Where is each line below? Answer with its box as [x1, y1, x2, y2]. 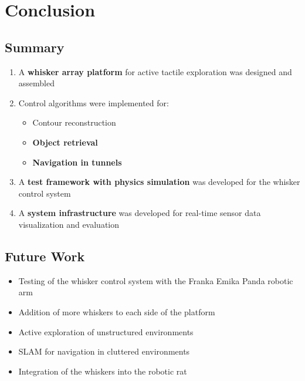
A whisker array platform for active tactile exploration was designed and [18, 65, 292, 77]
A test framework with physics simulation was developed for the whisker [18, 176, 300, 188]
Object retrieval [32, 136, 98, 148]
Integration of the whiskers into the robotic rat [18, 365, 187, 377]
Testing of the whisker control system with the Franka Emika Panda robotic [18, 274, 293, 286]
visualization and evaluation [18, 218, 120, 230]
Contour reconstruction [32, 116, 116, 129]
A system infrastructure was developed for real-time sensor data [18, 207, 261, 219]
